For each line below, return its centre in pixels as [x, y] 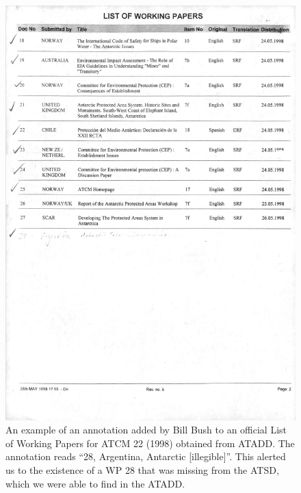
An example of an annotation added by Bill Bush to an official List [146, 430]
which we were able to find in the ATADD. [95, 483]
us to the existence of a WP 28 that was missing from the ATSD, [142, 469]
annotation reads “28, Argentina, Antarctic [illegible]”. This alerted [146, 456]
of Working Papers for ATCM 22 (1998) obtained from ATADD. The [150, 443]
